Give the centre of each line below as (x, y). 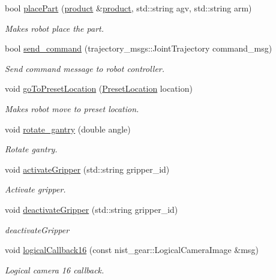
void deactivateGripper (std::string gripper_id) (91, 209)
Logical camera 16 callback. (55, 270)
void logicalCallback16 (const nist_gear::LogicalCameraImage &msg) (132, 250)
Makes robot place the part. (54, 28)
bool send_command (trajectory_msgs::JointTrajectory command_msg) (139, 48)
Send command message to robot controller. (85, 68)
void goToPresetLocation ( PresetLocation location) (99, 88)
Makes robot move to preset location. (72, 108)
